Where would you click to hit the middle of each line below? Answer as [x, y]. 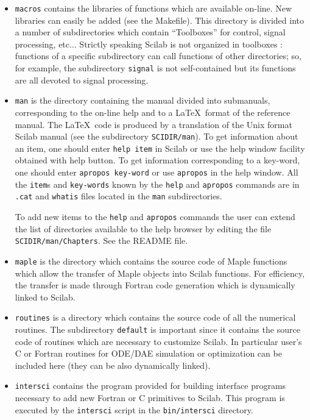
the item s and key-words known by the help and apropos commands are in [157, 184]
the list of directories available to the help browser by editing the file [143, 228]
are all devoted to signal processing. [82, 80]
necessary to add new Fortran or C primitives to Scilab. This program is [150, 398]
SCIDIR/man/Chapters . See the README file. [101, 240]
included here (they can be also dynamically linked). [113, 365]
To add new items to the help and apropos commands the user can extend [155, 216]
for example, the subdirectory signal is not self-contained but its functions [155, 68]
